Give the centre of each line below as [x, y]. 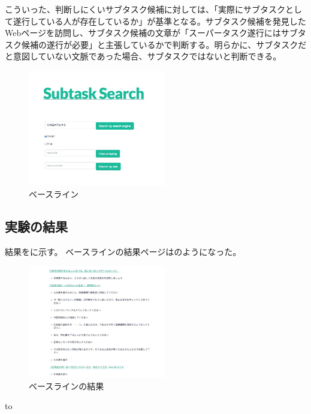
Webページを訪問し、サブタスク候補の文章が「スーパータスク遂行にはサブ [151, 33]
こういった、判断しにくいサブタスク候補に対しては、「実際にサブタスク [145, 9]
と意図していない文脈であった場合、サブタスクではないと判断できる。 [143, 56]
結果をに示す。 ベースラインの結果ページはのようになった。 [123, 251]
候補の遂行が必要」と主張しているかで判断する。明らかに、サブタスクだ [164, 44]
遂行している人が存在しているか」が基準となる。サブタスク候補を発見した [159, 21]
